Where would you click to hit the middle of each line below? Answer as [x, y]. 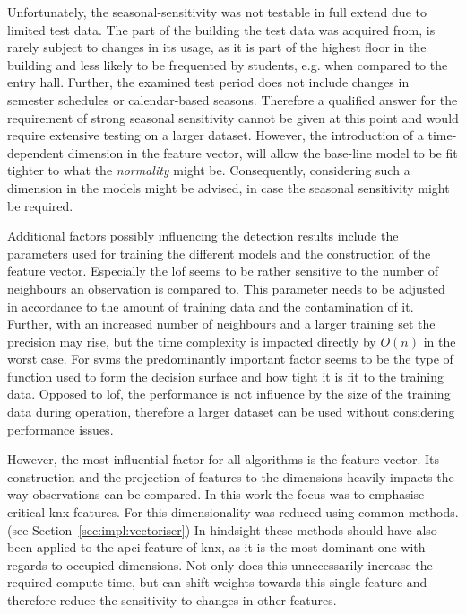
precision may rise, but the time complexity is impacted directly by [192, 341]
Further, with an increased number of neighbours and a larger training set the [221, 324]
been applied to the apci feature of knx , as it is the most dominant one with [216, 547]
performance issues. [60, 429]
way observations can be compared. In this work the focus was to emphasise [216, 494]
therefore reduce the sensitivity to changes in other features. [172, 600]
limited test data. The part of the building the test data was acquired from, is [221, 29]
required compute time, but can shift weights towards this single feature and [217, 582]
